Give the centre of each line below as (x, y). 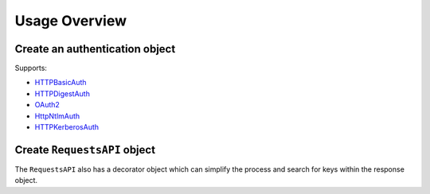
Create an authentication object (95, 49)
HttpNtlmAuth (57, 116)
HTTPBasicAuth (61, 83)
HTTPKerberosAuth (67, 127)
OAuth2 (47, 105)
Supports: (31, 68)
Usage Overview (71, 21)
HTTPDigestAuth (63, 93)
